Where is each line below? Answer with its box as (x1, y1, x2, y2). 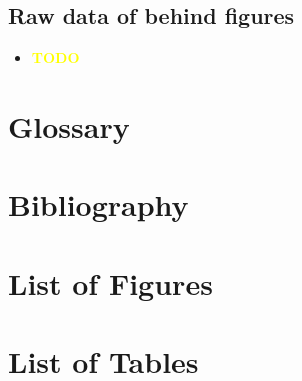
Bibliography (8, 184, 189, 225)
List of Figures (8, 262, 213, 303)
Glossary (8, 105, 130, 146)
